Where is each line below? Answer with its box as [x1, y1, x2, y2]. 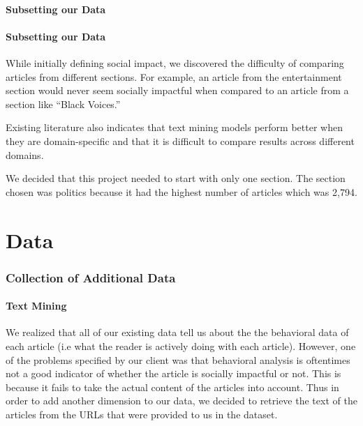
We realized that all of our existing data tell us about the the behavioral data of [6, 325, 349, 340]
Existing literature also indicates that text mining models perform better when [6, 120, 343, 135]
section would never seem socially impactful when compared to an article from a [6, 83, 349, 98]
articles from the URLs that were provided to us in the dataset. [6, 406, 278, 421]
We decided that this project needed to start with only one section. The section [6, 171, 346, 185]
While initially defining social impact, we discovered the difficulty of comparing [6, 55, 344, 70]
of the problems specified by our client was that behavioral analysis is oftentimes [6, 352, 350, 367]
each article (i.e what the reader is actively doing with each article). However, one [6, 338, 356, 353]
